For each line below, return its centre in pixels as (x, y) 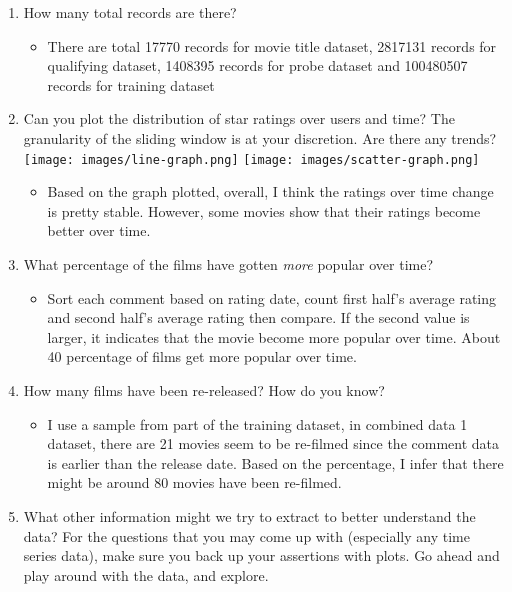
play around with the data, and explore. (146, 574)
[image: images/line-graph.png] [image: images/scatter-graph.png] (251, 159)
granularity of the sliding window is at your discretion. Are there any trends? (260, 137)
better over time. (99, 230)
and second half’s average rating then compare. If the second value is (258, 317)
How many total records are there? (130, 12)
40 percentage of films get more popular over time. (202, 356)
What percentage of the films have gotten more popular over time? (228, 264)
